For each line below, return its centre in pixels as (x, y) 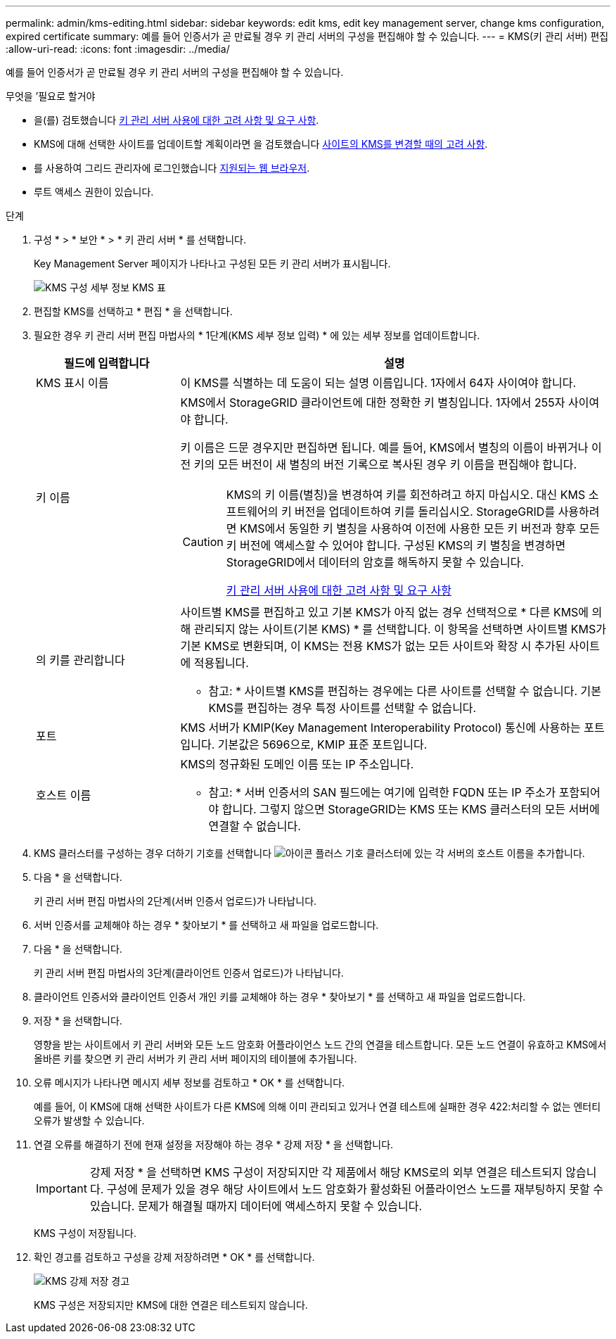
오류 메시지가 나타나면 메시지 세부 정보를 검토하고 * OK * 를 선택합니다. (190, 1083)
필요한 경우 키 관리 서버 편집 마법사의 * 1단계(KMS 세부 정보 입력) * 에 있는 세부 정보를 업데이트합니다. (257, 335)
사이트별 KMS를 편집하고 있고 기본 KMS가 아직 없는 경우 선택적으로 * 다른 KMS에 (385, 612)
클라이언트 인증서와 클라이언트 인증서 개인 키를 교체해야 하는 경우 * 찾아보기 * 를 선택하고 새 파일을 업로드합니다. (280, 997)
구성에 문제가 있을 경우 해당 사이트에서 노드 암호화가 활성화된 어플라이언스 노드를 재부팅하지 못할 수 (355, 1189)
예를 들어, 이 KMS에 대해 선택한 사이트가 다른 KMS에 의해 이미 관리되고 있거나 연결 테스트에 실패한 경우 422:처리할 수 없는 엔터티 (317, 1106)
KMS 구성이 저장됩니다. (85, 1233)
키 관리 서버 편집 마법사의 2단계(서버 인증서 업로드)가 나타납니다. (175, 901)
